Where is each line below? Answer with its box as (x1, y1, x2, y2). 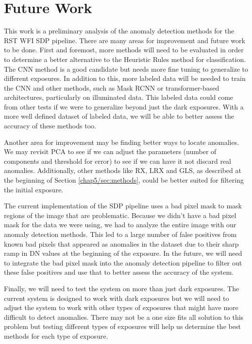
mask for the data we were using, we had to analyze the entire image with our (4, 219, 236, 230)
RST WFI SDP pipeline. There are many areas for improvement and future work (4, 35, 245, 45)
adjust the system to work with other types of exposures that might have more (4, 302, 238, 313)
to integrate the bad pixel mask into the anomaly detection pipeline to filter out (4, 257, 242, 267)
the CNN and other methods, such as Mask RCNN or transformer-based (4, 82, 219, 93)
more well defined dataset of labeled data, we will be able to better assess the (4, 111, 235, 121)
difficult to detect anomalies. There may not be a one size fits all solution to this (4, 312, 244, 322)
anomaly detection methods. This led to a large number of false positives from (4, 229, 237, 239)
